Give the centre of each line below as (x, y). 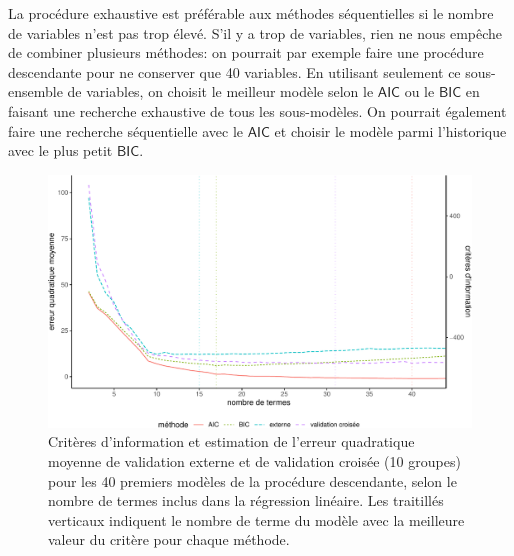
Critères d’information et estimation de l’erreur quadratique (231, 441)
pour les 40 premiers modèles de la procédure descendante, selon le (252, 480)
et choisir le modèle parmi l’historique (390, 130)
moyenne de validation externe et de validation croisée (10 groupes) (254, 460)
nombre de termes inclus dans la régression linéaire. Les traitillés (246, 500)
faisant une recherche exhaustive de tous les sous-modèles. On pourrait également (257, 110)
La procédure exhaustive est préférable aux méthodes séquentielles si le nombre (251, 13)
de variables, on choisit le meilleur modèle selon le (220, 91)
